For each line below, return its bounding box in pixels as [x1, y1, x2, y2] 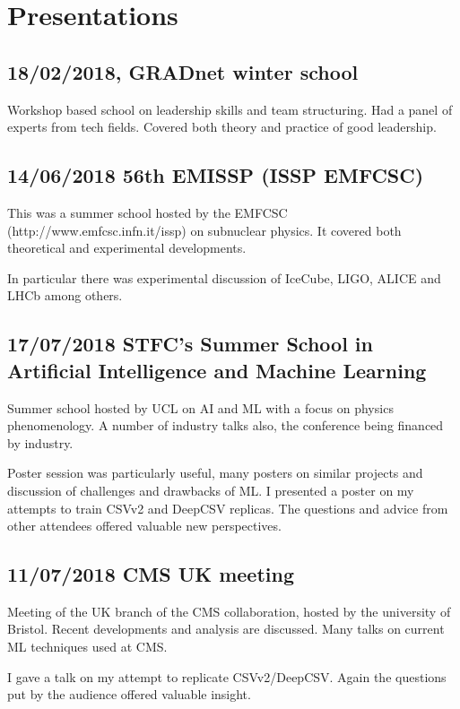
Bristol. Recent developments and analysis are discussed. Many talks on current [7, 619, 445, 638]
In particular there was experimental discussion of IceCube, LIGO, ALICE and [7, 268, 441, 287]
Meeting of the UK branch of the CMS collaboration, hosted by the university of [7, 601, 451, 620]
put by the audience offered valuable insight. [7, 685, 251, 704]
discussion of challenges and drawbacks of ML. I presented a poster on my [7, 480, 414, 499]
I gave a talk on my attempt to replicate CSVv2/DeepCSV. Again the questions [7, 667, 447, 686]
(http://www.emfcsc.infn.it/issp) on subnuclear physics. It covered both [7, 220, 402, 239]
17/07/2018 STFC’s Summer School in [7, 330, 373, 358]
